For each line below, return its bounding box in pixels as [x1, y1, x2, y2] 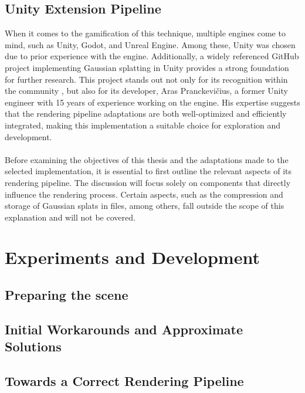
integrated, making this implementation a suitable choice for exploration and [5, 118, 281, 131]
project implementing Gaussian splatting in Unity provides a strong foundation [5, 61, 289, 73]
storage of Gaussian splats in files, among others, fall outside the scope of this [5, 199, 284, 212]
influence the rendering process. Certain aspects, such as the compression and [5, 188, 283, 200]
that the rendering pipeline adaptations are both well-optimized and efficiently [5, 107, 287, 120]
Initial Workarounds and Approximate [5, 320, 243, 338]
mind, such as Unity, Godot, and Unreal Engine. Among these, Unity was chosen [5, 38, 296, 50]
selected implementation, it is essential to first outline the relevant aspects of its [5, 165, 292, 177]
